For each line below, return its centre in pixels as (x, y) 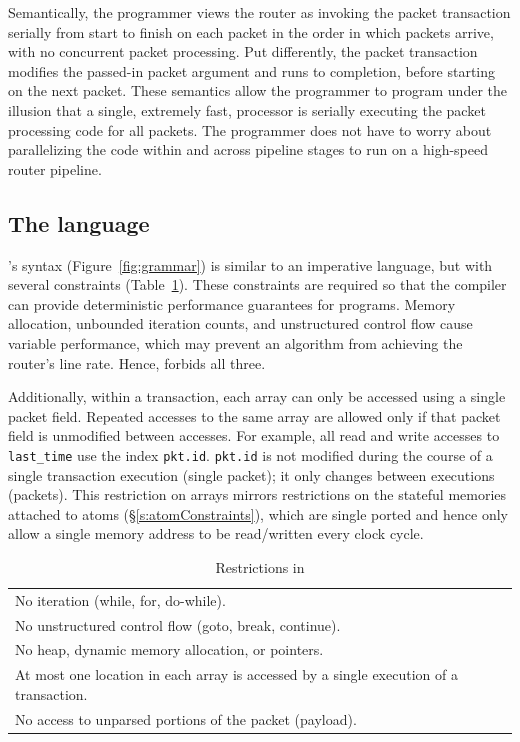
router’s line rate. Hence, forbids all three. (137, 362)
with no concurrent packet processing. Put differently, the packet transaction (243, 51)
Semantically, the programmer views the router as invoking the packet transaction (259, 12)
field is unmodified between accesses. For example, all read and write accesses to (254, 435)
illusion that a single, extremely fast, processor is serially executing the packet (247, 109)
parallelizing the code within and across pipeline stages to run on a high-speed (248, 149)
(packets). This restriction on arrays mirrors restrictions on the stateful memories (257, 494)
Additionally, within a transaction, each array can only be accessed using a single (257, 396)
